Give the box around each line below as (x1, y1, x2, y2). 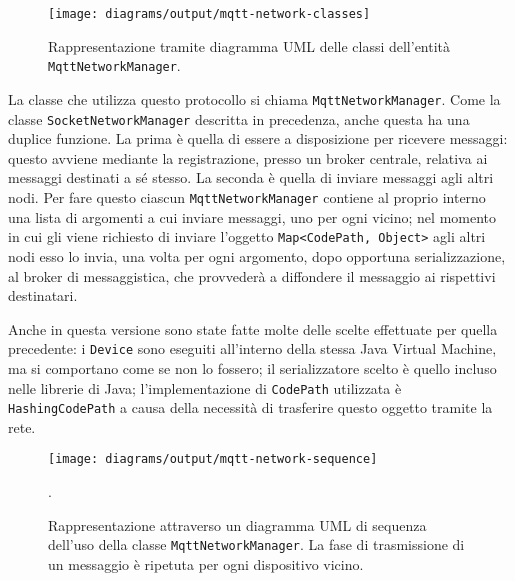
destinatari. (8, 285, 78, 306)
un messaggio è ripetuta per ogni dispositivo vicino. (48, 553, 364, 574)
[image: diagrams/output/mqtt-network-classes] (48, 7, 371, 21)
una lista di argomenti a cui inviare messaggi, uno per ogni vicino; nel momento (8, 206, 497, 227)
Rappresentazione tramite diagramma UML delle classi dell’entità (48, 35, 451, 56)
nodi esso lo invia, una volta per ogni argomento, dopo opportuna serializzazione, (8, 245, 506, 266)
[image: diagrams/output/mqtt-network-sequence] (48, 452, 378, 467)
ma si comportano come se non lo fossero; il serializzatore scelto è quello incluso (8, 357, 497, 378)
